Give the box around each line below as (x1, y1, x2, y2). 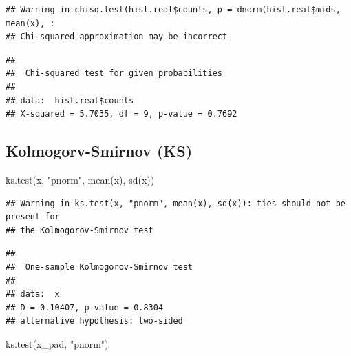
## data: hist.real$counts (6, 95, 134, 106)
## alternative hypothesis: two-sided (6, 316, 183, 326)
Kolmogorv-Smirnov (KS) (6, 140, 193, 161)
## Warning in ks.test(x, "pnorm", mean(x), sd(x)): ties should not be (6, 198, 345, 208)
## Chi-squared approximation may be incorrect (6, 32, 228, 42)
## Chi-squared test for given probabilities (6, 68, 222, 79)
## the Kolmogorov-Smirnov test (6, 225, 153, 235)
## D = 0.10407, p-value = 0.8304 (6, 302, 164, 313)
